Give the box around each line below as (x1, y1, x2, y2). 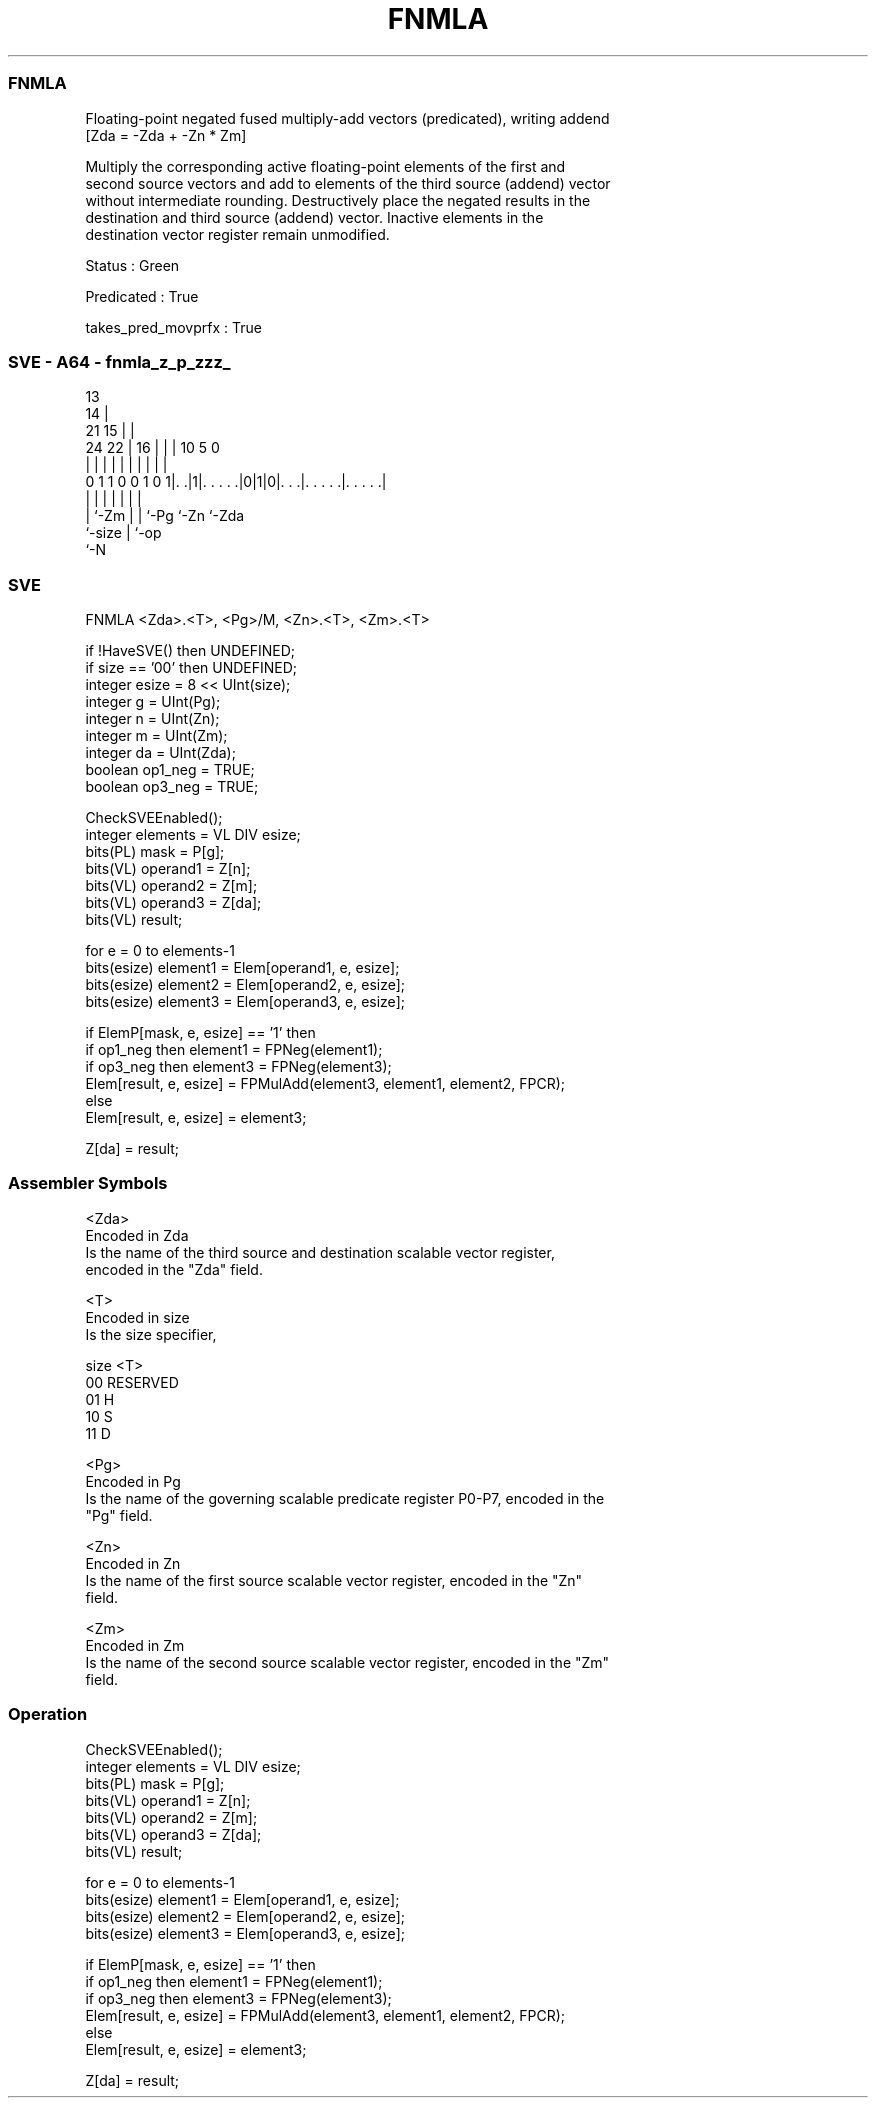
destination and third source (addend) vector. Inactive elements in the (85, 208, 544, 226)
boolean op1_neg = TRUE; (85, 761, 255, 778)
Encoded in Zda (85, 1226, 189, 1244)
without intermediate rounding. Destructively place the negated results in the (85, 191, 591, 209)
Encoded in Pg (85, 1472, 181, 1490)
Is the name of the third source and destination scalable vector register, (85, 1243, 555, 1261)
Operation (8, 1704, 88, 1725)
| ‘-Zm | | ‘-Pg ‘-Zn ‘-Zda (85, 507, 245, 525)
